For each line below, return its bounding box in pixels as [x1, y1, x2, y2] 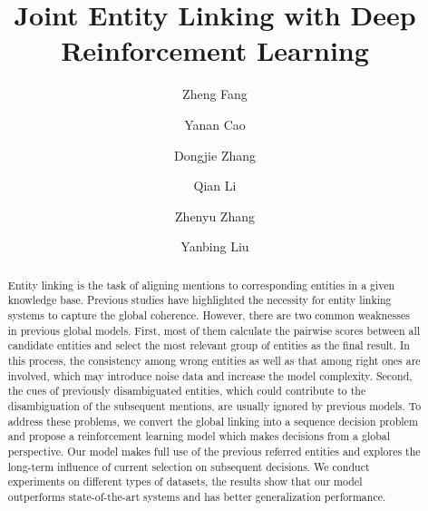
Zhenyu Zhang [175, 206, 255, 225]
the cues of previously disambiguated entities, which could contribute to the [7, 383, 366, 398]
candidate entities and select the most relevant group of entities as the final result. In [7, 338, 410, 353]
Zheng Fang [182, 84, 248, 103]
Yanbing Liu [180, 237, 249, 256]
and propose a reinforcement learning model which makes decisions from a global [7, 428, 391, 444]
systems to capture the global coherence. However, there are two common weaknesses [7, 307, 410, 322]
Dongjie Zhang [173, 145, 257, 164]
